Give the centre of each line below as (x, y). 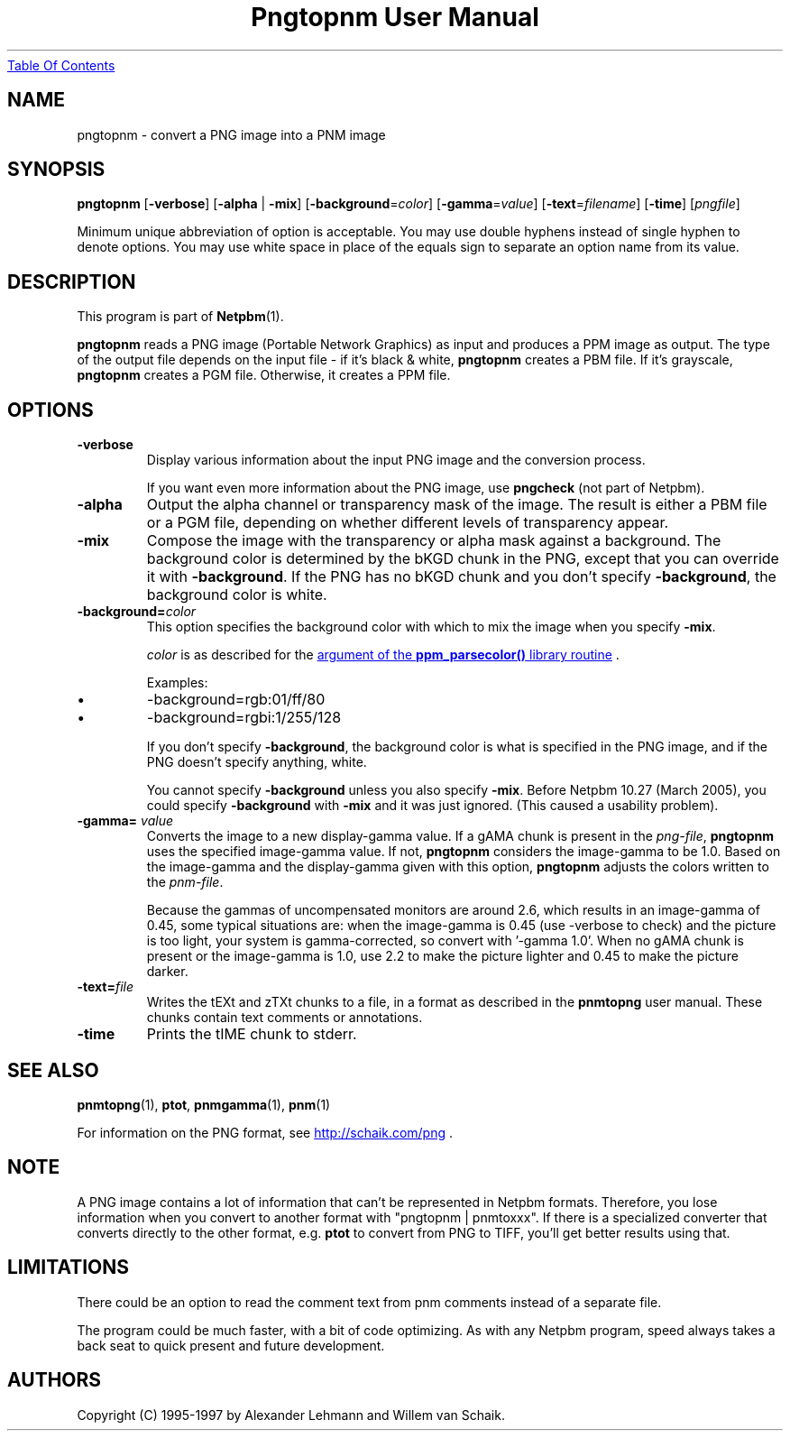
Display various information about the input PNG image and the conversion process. (396, 460)
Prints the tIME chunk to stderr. (252, 1034)
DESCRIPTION (72, 281)
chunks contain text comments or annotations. (285, 1018)
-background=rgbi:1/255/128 (244, 718)
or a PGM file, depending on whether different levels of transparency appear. (408, 523)
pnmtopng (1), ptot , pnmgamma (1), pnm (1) (204, 1104)
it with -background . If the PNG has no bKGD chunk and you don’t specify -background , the (461, 577)
